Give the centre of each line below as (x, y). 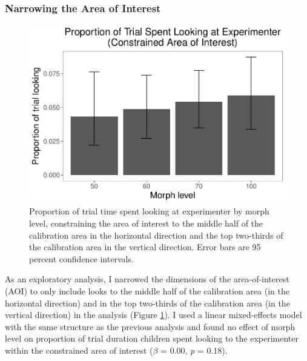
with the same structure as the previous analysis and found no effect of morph (150, 326)
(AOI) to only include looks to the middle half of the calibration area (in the (147, 290)
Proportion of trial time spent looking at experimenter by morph (149, 211)
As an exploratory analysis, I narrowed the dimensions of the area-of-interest (147, 279)
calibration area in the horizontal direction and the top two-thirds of (156, 235)
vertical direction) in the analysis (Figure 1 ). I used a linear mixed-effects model (153, 315)
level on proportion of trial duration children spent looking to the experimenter (152, 338)
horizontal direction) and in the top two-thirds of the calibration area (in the (147, 303)
